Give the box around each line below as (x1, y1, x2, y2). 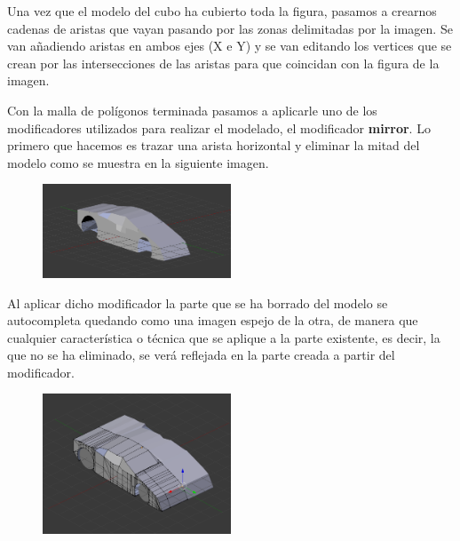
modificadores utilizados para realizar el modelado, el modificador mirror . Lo (7, 118, 431, 137)
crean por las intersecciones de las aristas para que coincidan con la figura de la (7, 53, 440, 72)
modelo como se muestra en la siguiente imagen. (7, 153, 269, 171)
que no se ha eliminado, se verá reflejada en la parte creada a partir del (7, 346, 395, 364)
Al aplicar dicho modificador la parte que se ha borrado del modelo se (7, 293, 388, 312)
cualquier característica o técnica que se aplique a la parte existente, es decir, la (7, 328, 440, 346)
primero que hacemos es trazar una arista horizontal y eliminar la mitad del (7, 136, 420, 155)
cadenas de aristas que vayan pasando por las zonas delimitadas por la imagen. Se (7, 19, 453, 37)
